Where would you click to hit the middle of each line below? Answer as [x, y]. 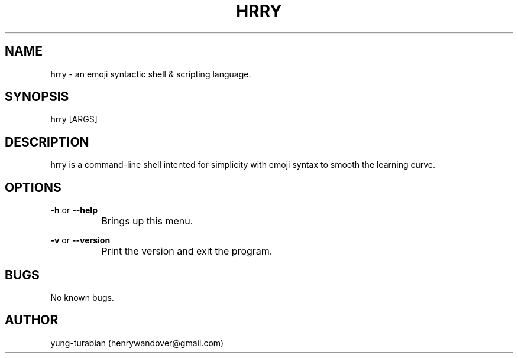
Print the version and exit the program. [187, 251]
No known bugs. [82, 297]
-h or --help [74, 210]
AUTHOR [32, 320]
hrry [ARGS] [74, 119]
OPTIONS [33, 187]
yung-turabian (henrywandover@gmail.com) [137, 343]
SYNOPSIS [37, 97]
